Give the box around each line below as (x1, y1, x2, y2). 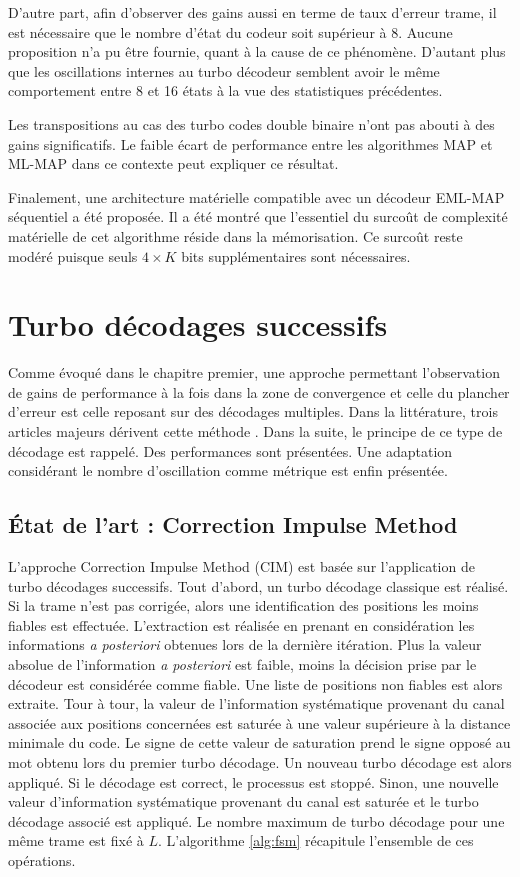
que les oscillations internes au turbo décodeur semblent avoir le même (8, 60, 440, 81)
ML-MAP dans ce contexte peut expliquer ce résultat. (8, 153, 339, 174)
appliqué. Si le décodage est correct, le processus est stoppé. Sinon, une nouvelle (8, 771, 499, 792)
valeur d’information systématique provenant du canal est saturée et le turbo (8, 791, 479, 812)
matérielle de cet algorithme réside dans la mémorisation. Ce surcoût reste (8, 225, 463, 246)
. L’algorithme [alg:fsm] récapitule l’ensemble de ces (158, 830, 474, 851)
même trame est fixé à (8, 830, 144, 851)
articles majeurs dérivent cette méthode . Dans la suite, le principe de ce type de (8, 421, 503, 442)
